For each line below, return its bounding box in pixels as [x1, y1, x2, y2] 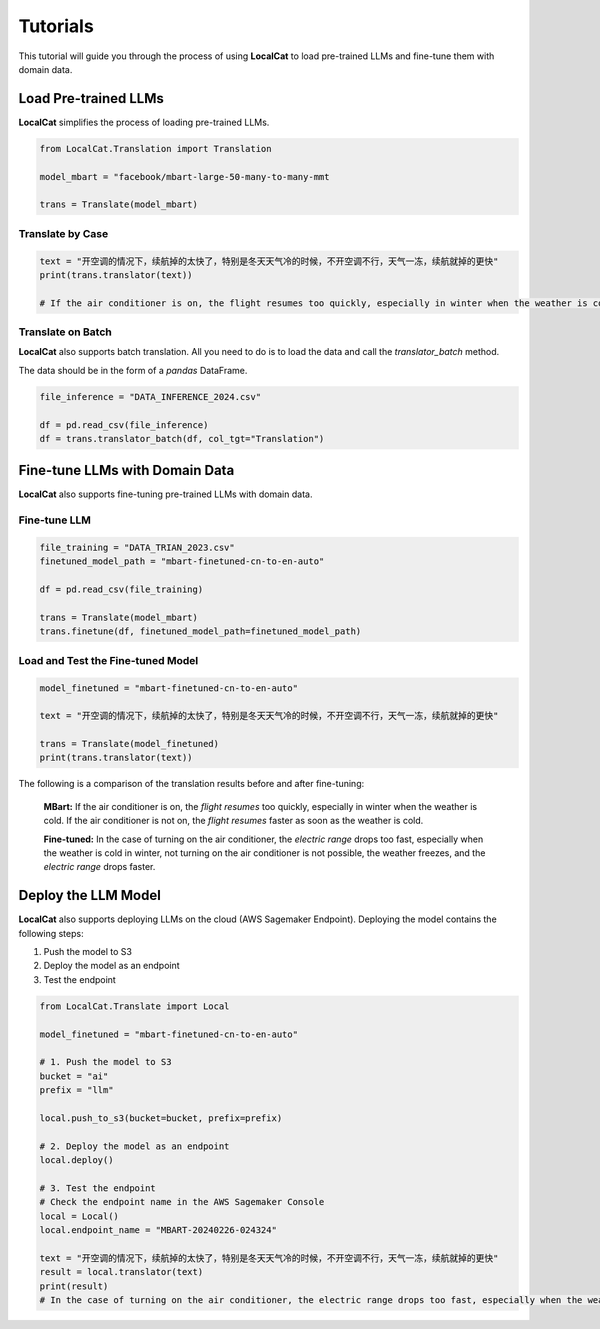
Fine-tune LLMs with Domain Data [18, 462, 235, 479]
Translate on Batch [18, 325, 112, 339]
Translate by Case [18, 226, 109, 240]
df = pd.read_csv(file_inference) [39, 419, 209, 430]
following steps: [18, 927, 84, 939]
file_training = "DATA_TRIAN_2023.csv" [39, 542, 235, 554]
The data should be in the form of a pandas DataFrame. [18, 364, 248, 376]
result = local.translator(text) [39, 1266, 204, 1278]
